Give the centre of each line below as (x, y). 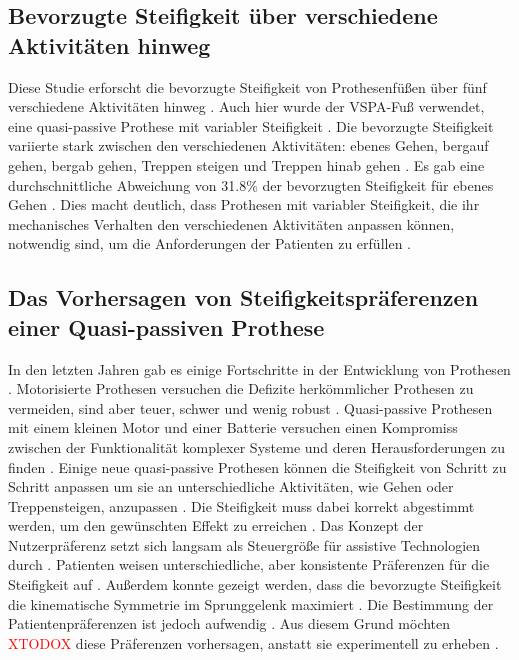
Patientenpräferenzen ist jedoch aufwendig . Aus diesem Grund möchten (229, 623)
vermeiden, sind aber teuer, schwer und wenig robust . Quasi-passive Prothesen (250, 407)
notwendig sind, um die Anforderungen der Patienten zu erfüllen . (209, 243)
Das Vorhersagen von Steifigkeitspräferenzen (243, 297)
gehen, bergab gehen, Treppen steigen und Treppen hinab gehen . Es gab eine (246, 164)
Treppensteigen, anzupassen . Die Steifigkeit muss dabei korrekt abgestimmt (241, 505)
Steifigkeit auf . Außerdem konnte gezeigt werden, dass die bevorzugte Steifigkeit (255, 584)
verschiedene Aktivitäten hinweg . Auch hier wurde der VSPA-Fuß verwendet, (246, 106)
